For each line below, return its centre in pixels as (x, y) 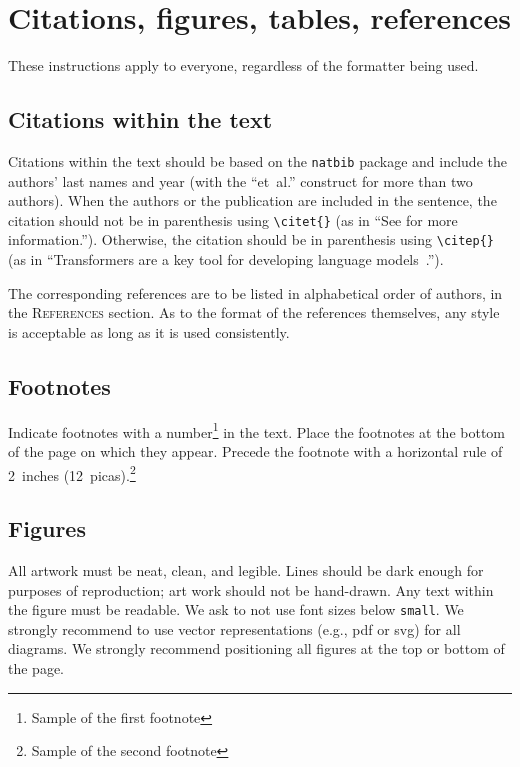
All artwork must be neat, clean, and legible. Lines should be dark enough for (246, 569)
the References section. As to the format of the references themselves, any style (254, 312)
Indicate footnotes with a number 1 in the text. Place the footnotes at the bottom (257, 430)
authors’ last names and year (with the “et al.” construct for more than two (240, 180)
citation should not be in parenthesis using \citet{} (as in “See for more (233, 219)
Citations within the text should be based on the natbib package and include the (257, 160)
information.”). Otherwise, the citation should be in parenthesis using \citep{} (251, 239)
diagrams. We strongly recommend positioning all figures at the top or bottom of (256, 648)
